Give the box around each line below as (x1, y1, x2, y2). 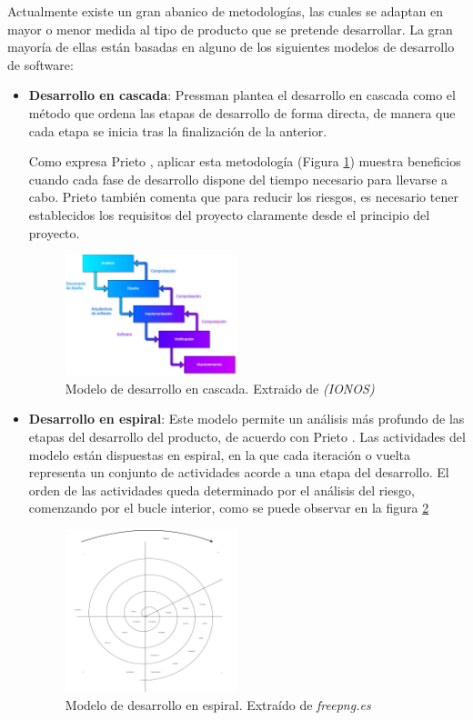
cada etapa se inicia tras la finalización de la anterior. (28, 121, 327, 140)
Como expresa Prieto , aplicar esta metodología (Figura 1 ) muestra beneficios (28, 152, 461, 171)
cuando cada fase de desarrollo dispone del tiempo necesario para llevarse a (28, 169, 448, 188)
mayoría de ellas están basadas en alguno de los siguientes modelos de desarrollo (7, 37, 455, 56)
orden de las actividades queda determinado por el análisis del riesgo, (28, 480, 415, 499)
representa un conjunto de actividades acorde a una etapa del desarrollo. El (28, 463, 449, 482)
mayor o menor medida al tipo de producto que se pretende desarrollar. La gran (7, 19, 453, 38)
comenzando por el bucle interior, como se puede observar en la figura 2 (28, 498, 429, 517)
